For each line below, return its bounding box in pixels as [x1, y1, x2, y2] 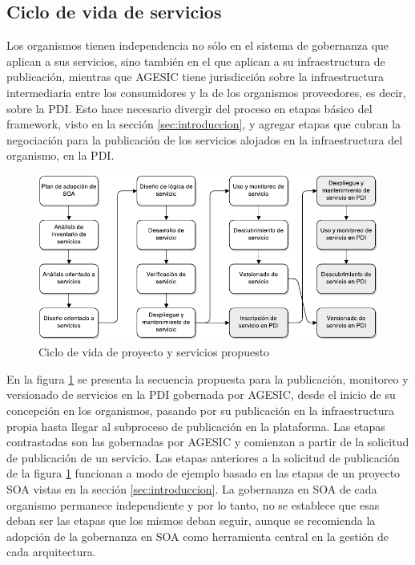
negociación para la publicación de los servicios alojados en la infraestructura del [6, 131, 403, 148]
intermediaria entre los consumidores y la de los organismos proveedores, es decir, [6, 83, 406, 100]
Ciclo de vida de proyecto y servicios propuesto [38, 343, 270, 360]
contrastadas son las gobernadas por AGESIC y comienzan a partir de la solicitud [6, 433, 409, 450]
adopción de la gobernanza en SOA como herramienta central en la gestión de [6, 527, 389, 544]
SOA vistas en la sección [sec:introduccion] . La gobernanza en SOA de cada [6, 480, 377, 497]
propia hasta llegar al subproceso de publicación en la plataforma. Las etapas [6, 417, 385, 434]
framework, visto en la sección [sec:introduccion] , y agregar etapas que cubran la [6, 116, 401, 132]
